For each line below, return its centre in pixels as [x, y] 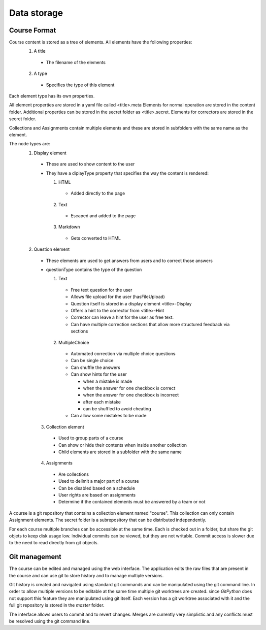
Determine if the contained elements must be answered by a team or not [132, 502]
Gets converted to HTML [96, 238]
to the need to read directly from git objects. [54, 543]
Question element [52, 249]
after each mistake [102, 402]
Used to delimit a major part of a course [99, 481]
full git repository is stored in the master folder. [57, 605]
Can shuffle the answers [96, 367]
